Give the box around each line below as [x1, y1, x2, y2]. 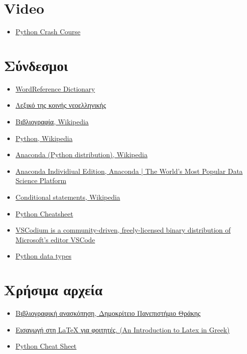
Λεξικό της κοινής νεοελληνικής [15, 100, 106, 110]
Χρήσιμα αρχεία [4, 280, 103, 300]
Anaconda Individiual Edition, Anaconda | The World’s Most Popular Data [15, 165, 243, 176]
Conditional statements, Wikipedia [15, 192, 121, 202]
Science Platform [15, 175, 67, 186]
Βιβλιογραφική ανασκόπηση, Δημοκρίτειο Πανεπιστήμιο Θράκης [15, 308, 201, 318]
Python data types [15, 251, 72, 261]
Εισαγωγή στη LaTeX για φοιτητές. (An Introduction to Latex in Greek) [15, 324, 230, 334]
